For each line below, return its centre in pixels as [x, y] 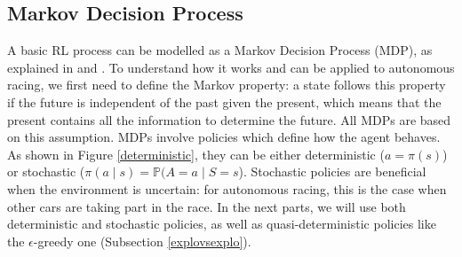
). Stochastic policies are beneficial [332, 171]
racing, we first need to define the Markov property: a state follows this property [227, 85]
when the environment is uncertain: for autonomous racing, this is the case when [227, 188]
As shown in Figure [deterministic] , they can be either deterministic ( [196, 154]
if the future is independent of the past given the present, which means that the [224, 101]
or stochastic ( [46, 171]
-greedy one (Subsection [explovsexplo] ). [142, 241]
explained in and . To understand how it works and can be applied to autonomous [231, 67]
